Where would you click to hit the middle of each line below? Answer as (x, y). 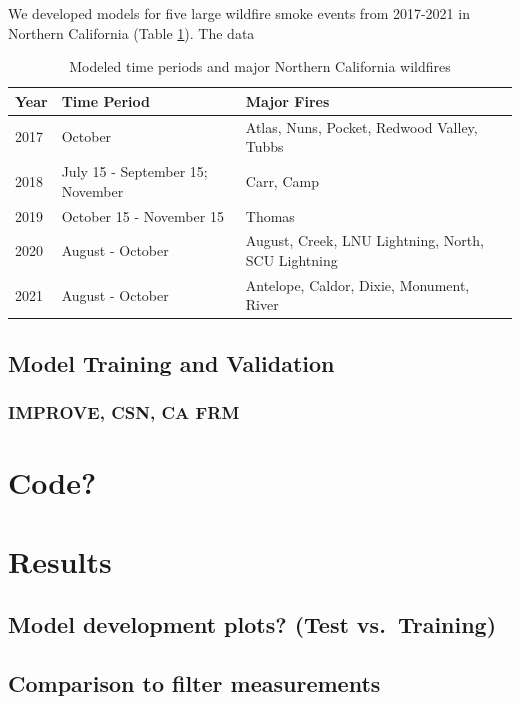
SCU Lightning (291, 259)
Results (60, 560)
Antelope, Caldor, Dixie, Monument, (357, 284)
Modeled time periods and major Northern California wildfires (260, 66)
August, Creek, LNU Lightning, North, (364, 240)
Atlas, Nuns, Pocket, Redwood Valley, (361, 126)
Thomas (270, 215)
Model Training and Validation (171, 362)
